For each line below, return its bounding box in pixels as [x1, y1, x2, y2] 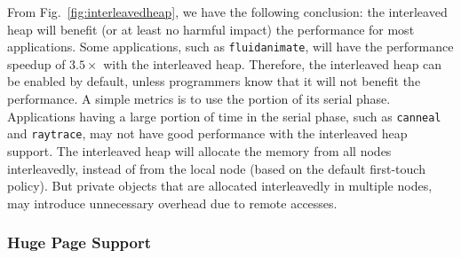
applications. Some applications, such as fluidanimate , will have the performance [7, 37, 454, 56]
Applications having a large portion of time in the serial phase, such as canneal [7, 106, 441, 125]
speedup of [7, 54, 66, 73]
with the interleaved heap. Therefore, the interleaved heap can [103, 54, 442, 73]
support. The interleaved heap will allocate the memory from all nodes [7, 141, 392, 160]
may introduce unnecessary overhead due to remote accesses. [7, 193, 338, 212]
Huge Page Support [7, 231, 152, 254]
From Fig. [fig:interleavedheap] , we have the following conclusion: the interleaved [7, 3, 448, 20]
